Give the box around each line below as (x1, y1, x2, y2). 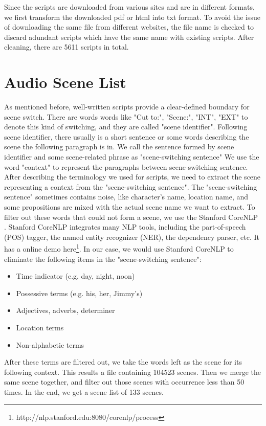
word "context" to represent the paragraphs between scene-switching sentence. (4, 161, 248, 172)
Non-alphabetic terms (16, 339, 84, 350)
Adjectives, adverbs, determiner (16, 305, 115, 316)
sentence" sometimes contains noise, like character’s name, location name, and (4, 191, 249, 202)
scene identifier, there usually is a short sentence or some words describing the (4, 131, 249, 142)
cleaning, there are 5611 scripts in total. (4, 41, 129, 52)
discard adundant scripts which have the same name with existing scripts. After (4, 31, 254, 42)
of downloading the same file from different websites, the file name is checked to (4, 21, 254, 32)
